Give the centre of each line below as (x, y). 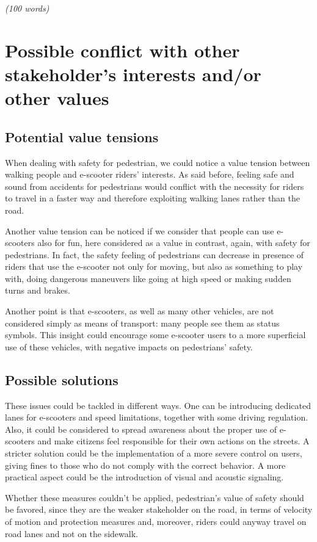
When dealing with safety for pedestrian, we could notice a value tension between (158, 162)
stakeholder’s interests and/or (133, 74)
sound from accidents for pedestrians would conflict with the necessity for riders (155, 186)
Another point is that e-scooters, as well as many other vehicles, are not (140, 311)
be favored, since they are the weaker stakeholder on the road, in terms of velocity (159, 509)
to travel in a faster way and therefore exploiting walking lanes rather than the (153, 198)
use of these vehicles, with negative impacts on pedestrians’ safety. (129, 346)
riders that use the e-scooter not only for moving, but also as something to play (154, 266)
